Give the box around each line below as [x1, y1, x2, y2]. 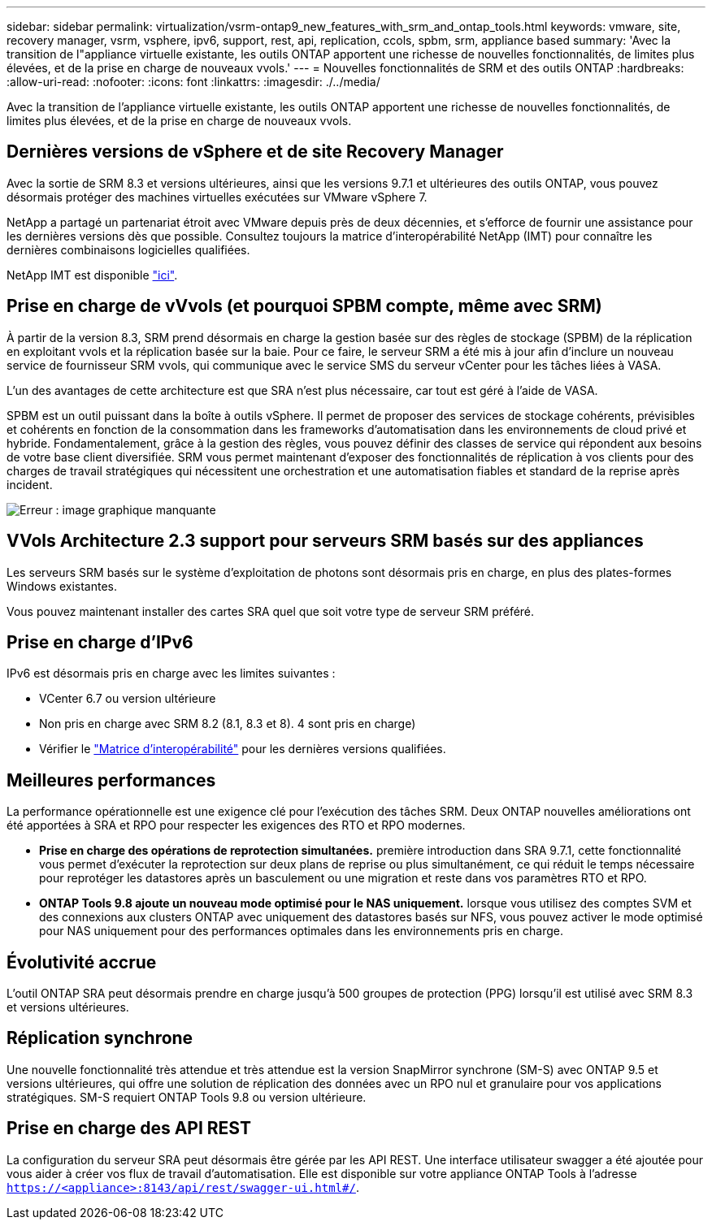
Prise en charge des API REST [7, 1118, 251, 1139]
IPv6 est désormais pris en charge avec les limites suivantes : [7, 666, 336, 681]
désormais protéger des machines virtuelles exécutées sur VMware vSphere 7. [7, 189, 428, 204]
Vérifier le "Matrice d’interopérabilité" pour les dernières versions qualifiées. [39, 742, 446, 756]
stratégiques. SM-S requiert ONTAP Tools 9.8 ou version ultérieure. [7, 1090, 367, 1104]
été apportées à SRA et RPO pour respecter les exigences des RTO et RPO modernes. [7, 818, 466, 833]
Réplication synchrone [7, 1028, 193, 1049]
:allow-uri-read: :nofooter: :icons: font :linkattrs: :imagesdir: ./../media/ [7, 75, 380, 89]
